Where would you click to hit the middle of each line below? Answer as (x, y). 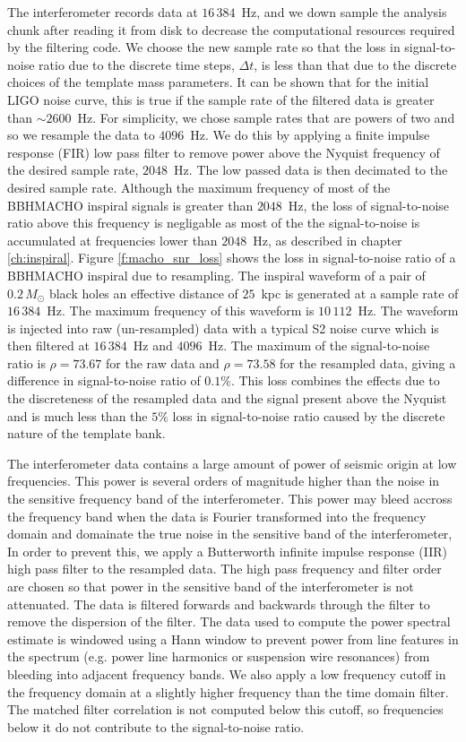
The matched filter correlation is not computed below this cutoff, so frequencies (225, 709)
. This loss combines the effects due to (335, 380)
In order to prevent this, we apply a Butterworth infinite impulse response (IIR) (227, 551)
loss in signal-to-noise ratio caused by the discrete (309, 415)
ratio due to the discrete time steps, (137, 64)
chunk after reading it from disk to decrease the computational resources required (231, 29)
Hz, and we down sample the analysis (344, 12)
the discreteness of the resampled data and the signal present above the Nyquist (227, 398)
